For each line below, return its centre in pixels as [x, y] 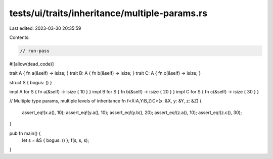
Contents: [19, 37]
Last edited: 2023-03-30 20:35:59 [45, 28]
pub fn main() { [25, 133]
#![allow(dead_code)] [32, 64]
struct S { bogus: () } [31, 82]
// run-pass [35, 51]
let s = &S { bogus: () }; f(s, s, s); [56, 140]
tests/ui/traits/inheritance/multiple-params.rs [108, 13]
